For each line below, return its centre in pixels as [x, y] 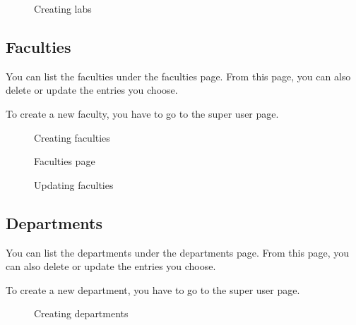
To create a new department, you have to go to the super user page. [153, 289]
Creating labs [63, 8]
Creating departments [81, 313]
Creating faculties [72, 137]
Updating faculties [74, 184]
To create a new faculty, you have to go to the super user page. [142, 113]
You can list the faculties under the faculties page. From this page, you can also [178, 76]
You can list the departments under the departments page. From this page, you [177, 252]
